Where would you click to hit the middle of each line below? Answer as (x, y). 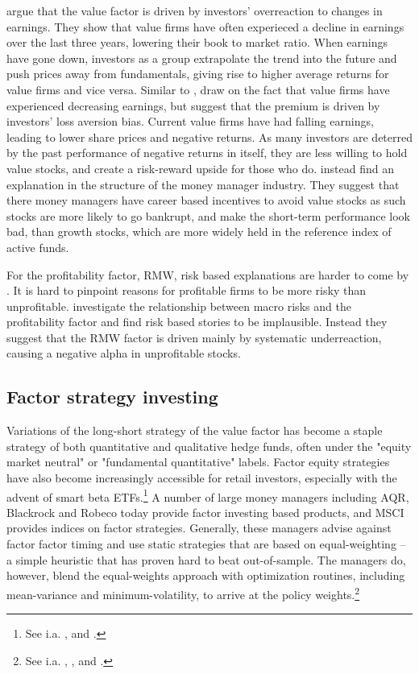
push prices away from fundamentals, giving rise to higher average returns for (198, 74)
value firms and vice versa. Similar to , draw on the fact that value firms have (198, 89)
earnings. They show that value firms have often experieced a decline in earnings (205, 26)
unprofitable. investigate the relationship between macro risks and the (179, 306)
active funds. (38, 247)
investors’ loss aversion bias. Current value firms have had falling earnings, (190, 121)
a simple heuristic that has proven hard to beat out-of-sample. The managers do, (206, 559)
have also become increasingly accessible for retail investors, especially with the (202, 478)
